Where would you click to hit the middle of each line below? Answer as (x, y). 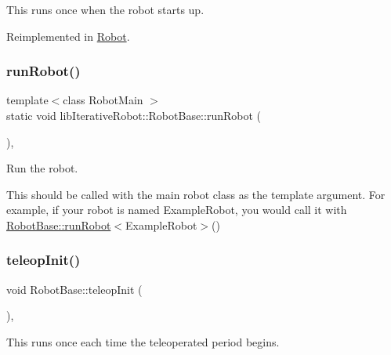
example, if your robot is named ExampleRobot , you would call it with (177, 210)
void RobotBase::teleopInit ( (74, 289)
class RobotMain (103, 100)
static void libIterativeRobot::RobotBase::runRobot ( (134, 115)
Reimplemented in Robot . (68, 36)
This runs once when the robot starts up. (105, 9)
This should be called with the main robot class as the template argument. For (196, 194)
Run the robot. (42, 168)
